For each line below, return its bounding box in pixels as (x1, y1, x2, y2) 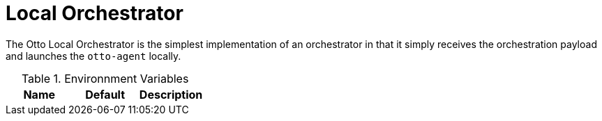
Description (139, 87, 203, 102)
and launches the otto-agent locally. (6, 49, 181, 62)
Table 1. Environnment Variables (21, 71, 189, 86)
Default (85, 87, 126, 102)
